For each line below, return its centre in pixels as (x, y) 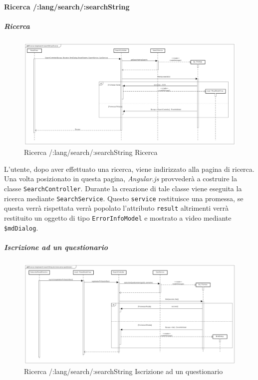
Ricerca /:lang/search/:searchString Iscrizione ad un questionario (124, 371)
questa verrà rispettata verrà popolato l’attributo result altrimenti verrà (116, 208)
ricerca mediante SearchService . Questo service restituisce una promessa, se (124, 198)
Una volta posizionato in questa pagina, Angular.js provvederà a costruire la (121, 179)
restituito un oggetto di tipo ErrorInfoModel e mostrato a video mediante (118, 217)
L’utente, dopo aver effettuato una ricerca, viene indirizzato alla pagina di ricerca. (129, 169)
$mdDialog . (21, 227)
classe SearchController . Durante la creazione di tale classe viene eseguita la (123, 188)
